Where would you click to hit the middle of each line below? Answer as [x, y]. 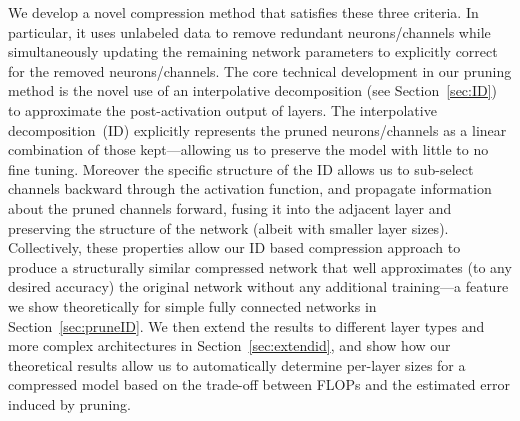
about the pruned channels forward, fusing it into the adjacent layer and [230, 207]
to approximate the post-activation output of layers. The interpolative [222, 109]
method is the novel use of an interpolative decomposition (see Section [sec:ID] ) [253, 90]
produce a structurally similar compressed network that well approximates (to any [260, 266]
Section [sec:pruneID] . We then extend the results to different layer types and [246, 325]
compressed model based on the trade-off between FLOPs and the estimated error [259, 384]
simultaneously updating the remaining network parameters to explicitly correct [253, 51]
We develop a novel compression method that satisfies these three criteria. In [243, 12]
